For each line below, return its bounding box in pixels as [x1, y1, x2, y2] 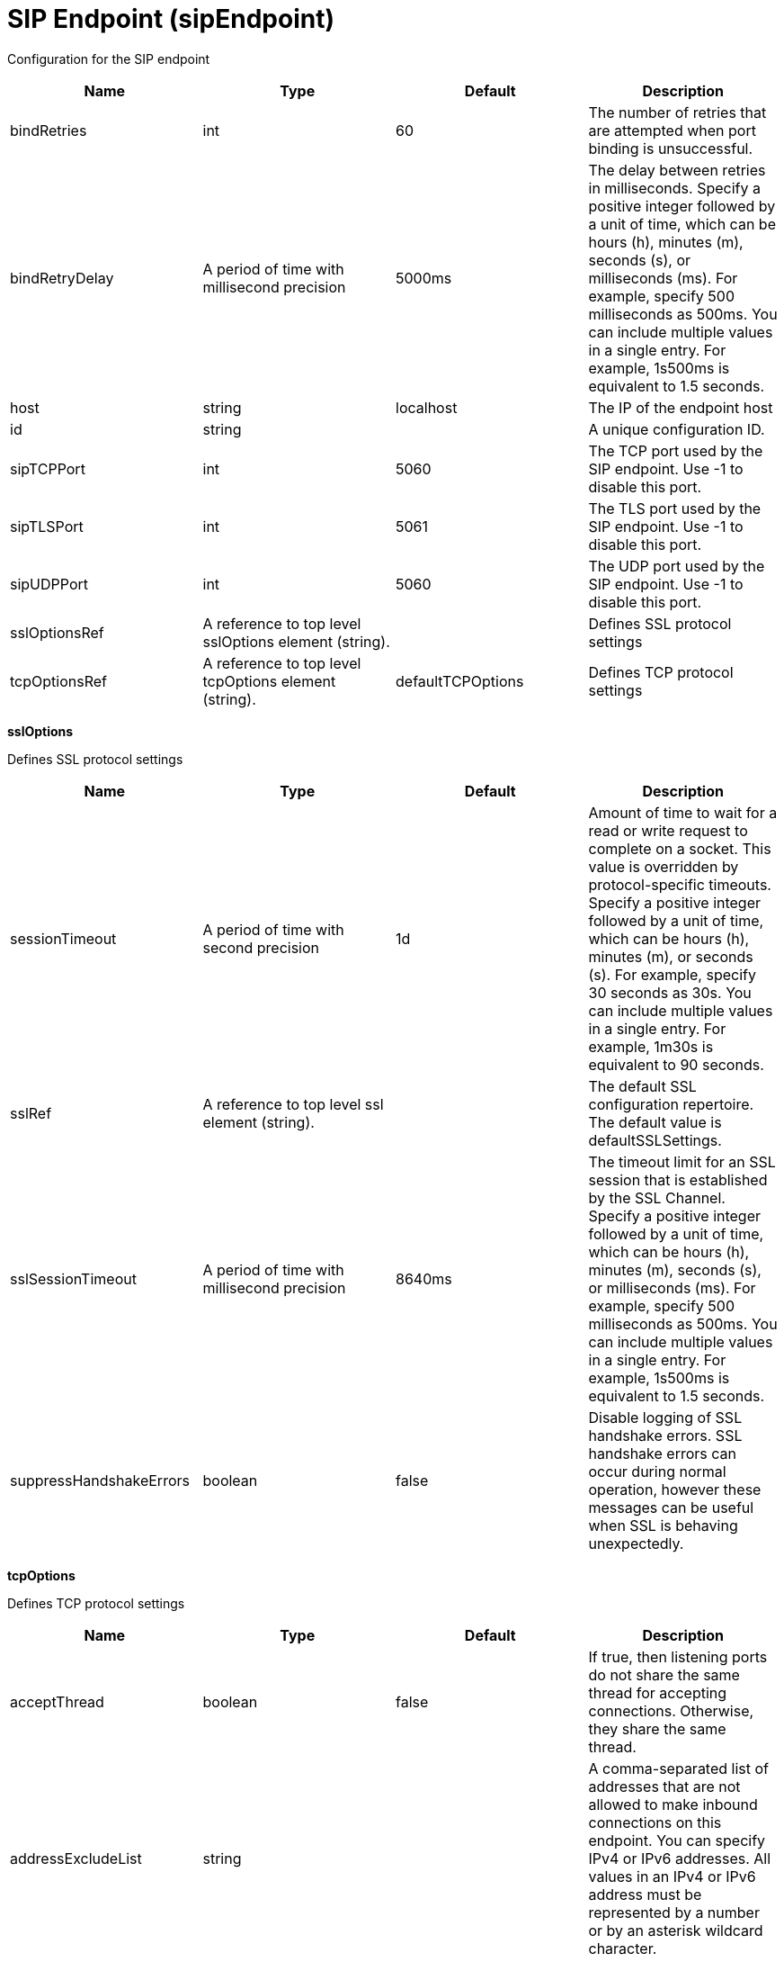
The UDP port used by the [588, 556, 765, 575]
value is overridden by [588, 857, 739, 876]
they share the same [588, 1719, 726, 1738]
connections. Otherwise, [588, 1701, 754, 1720]
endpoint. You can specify [588, 1831, 766, 1849]
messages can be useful [588, 1498, 754, 1516]
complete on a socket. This [588, 839, 771, 858]
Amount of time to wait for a [588, 803, 778, 822]
